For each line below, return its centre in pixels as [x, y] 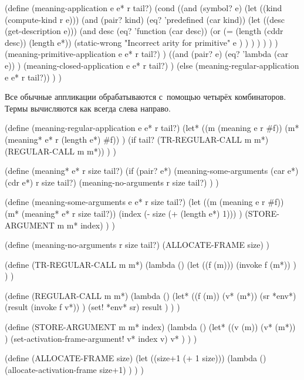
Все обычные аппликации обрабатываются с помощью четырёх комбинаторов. [146, 97]
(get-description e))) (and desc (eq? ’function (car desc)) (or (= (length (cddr [144, 31]
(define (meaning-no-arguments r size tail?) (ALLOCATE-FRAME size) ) [137, 245]
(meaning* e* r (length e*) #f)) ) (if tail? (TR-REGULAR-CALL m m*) [137, 139]
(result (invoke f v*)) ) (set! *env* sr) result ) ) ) [92, 307]
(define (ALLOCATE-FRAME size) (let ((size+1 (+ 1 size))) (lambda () [136, 358]
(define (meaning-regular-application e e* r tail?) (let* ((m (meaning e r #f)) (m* [152, 128]
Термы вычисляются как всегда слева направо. [88, 108]
